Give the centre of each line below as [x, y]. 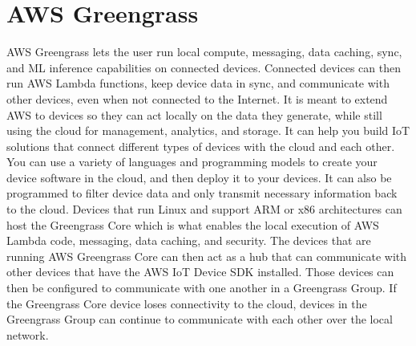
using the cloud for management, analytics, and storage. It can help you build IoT [208, 130]
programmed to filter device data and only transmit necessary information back [202, 193]
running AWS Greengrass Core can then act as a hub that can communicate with [207, 256]
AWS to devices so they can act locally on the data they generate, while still [194, 114]
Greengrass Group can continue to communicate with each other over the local [200, 319]
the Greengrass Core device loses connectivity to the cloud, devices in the [187, 303]
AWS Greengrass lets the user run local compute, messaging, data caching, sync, [204, 52]
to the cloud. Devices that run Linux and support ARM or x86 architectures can [204, 209]
